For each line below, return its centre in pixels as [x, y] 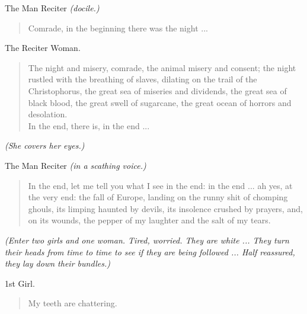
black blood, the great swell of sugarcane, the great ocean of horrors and [160, 102]
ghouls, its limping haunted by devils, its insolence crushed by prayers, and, [165, 208]
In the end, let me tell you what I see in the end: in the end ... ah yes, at [160, 185]
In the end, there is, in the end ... [89, 125]
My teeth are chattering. [73, 303]
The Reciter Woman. [43, 48]
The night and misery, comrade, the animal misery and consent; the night [162, 67]
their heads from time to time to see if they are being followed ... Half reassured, [150, 251]
